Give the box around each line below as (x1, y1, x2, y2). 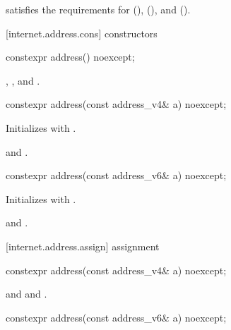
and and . (6, 286, 47, 301)
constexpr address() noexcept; (6, 49, 135, 64)
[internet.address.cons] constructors (6, 25, 158, 40)
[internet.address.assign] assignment (6, 238, 160, 253)
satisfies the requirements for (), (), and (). (6, 2, 191, 16)
